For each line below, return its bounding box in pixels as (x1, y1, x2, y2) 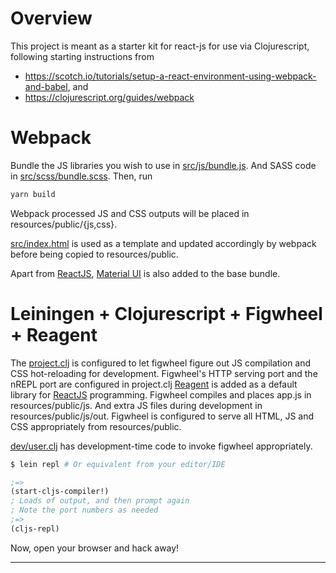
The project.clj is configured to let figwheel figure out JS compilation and (10, 357, 312, 369)
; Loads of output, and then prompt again (10, 496, 190, 506)
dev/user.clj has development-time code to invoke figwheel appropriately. (10, 440, 313, 452)
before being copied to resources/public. (10, 248, 179, 260)
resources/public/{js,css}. (10, 218, 118, 230)
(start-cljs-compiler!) (10, 487, 110, 497)
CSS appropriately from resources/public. (10, 420, 182, 432)
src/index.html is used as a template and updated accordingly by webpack (10, 237, 317, 249)
